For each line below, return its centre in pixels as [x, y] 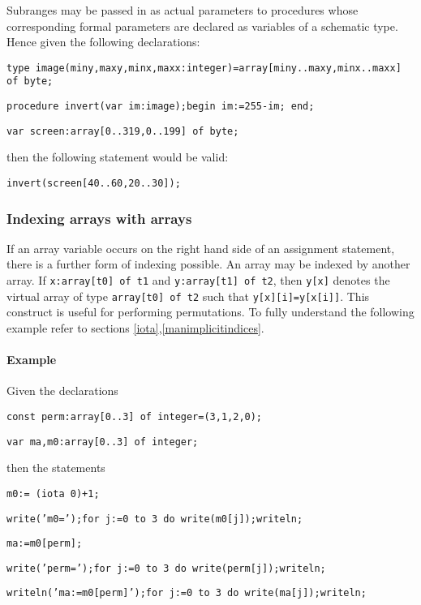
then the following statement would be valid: [118, 157]
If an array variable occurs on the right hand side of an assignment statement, [201, 248]
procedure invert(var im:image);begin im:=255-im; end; [161, 107]
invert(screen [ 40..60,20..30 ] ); [94, 183]
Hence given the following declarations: [103, 42]
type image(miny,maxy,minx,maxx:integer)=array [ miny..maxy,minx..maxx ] [204, 68]
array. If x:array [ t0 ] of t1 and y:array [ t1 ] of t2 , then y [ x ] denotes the [198, 280]
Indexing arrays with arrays [99, 218]
